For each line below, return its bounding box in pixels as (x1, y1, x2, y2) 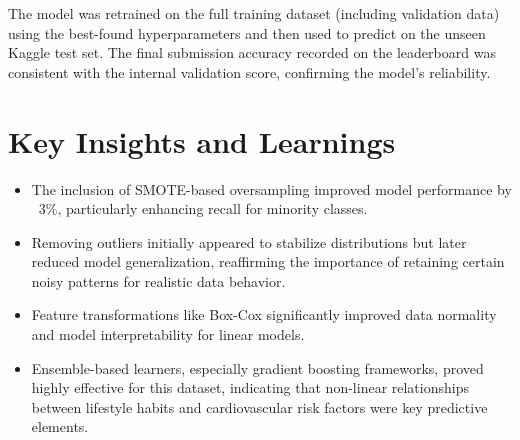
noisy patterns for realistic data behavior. (31, 270, 286, 291)
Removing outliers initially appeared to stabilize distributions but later (31, 231, 467, 252)
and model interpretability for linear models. (31, 324, 305, 345)
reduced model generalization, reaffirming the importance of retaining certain (31, 251, 505, 272)
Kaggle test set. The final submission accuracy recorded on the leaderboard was (8, 42, 496, 63)
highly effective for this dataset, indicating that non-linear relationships (31, 377, 469, 398)
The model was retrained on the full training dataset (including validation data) (8, 3, 500, 23)
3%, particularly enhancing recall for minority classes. (38, 198, 368, 219)
